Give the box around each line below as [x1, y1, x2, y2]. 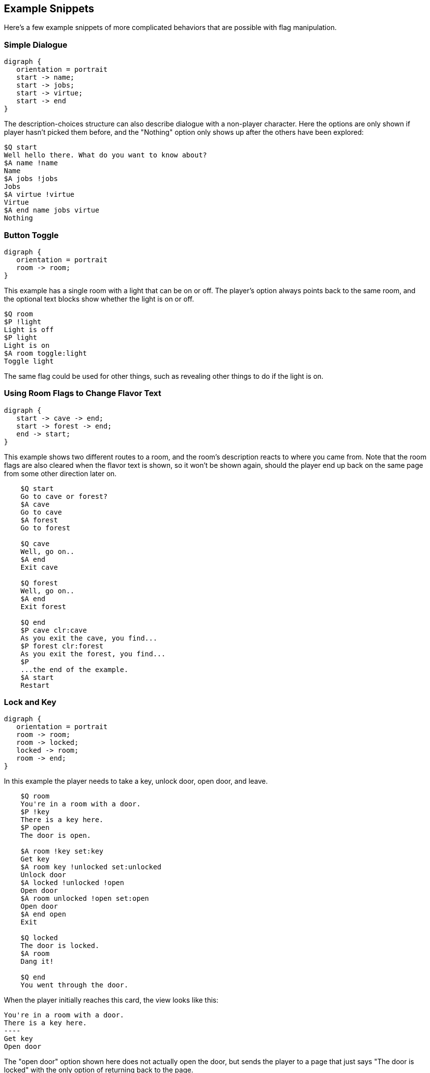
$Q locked [20, 934, 58, 942]
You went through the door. [20, 981, 128, 989]
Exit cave [20, 563, 58, 571]
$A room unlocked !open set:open [20, 894, 149, 903]
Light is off [4, 325, 54, 334]
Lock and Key [4, 697, 57, 707]
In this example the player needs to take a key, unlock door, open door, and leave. [4, 777, 268, 786]
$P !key [20, 808, 50, 816]
